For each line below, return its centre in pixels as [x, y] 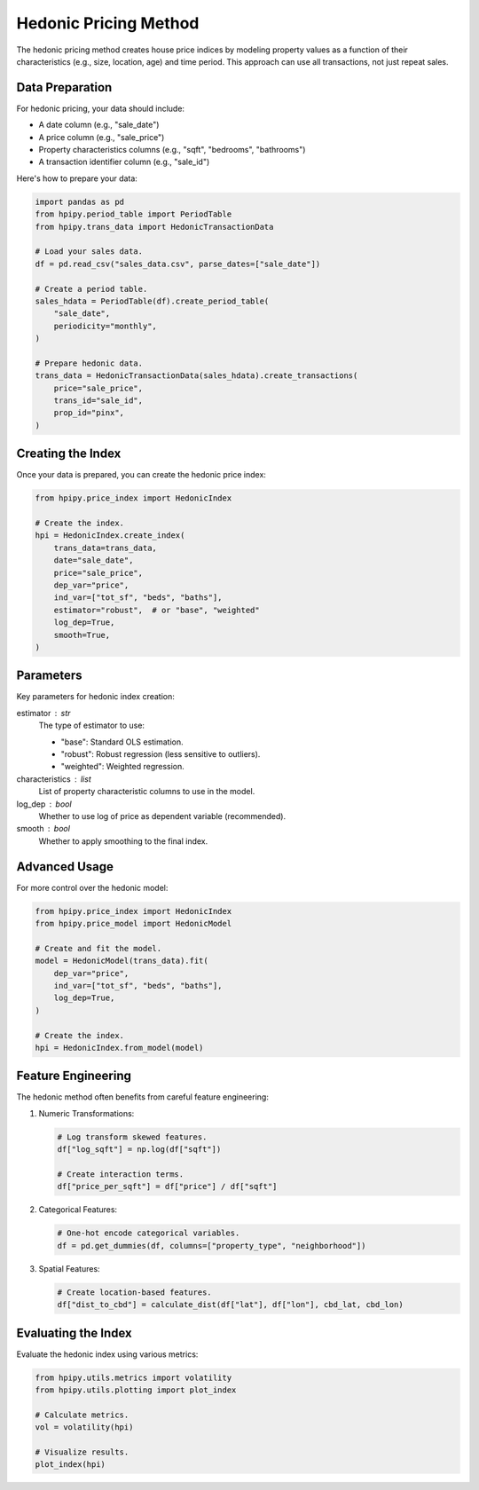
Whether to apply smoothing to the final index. [123, 841]
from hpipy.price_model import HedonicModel [133, 924]
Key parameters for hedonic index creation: [95, 697]
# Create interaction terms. [121, 1175]
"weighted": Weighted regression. [123, 767]
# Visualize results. [82, 1452]
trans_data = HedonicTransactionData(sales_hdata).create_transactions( [196, 376]
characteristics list [54, 779]
